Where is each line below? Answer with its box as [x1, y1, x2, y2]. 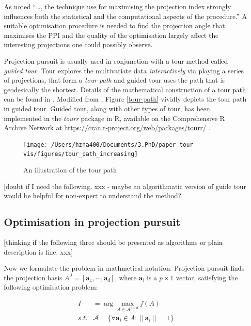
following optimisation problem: [4, 282, 98, 292]
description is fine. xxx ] [4, 246, 73, 257]
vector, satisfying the [175, 272, 238, 282]
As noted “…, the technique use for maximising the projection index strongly [4, 1, 231, 11]
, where [115, 272, 137, 282]
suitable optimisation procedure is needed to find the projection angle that [4, 20, 225, 31]
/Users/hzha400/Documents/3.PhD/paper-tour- [51, 141, 197, 148]
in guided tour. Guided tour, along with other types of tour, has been [4, 103, 210, 113]
